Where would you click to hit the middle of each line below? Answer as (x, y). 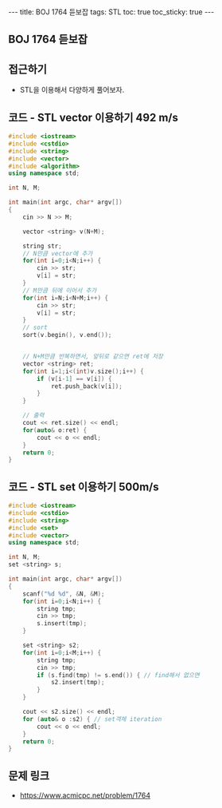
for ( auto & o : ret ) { (55, 430)
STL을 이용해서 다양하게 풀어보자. (72, 90)
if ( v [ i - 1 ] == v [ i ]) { (74, 378)
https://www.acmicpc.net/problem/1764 (85, 795)
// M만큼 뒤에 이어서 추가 (60, 290)
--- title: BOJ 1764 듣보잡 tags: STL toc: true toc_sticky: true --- (111, 12)
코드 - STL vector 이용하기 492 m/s (93, 117)
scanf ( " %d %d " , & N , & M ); (64, 594)
